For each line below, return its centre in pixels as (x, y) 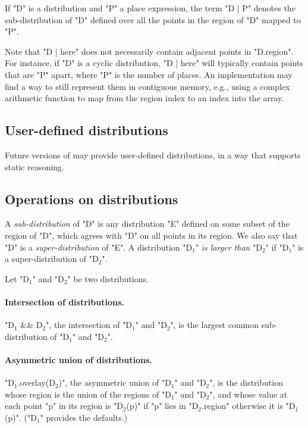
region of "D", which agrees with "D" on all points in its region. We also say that (151, 235)
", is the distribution (246, 382)
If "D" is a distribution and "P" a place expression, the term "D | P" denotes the (150, 8)
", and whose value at (249, 394)
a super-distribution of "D (52, 259)
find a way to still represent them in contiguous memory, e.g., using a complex (147, 86)
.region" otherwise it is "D (249, 406)
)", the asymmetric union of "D (115, 382)
